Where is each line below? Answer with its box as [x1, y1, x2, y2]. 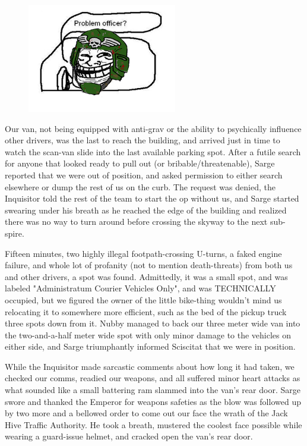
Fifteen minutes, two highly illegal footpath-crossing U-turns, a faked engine [5, 247, 282, 259]
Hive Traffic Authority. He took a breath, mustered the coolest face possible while [5, 418, 302, 431]
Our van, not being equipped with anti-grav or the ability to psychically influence [5, 122, 302, 134]
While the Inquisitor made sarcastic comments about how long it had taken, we [5, 360, 295, 372]
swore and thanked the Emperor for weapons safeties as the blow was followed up [5, 395, 301, 407]
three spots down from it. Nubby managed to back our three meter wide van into [5, 317, 300, 329]
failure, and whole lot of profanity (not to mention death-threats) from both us [5, 259, 293, 271]
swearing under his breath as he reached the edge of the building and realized [5, 203, 287, 216]
